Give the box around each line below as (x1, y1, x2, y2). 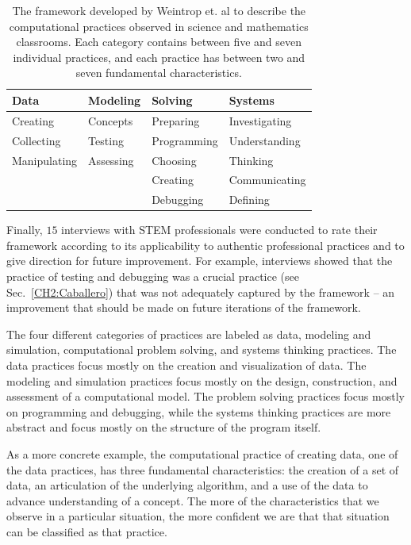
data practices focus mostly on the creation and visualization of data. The (6, 357, 367, 374)
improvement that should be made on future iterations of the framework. (6, 299, 361, 316)
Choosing (152, 152, 197, 168)
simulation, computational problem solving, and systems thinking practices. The (6, 341, 397, 358)
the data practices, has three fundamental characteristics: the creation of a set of (6, 461, 399, 478)
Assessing (88, 152, 134, 168)
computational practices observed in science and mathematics (9, 17, 309, 34)
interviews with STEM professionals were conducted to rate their (61, 221, 378, 238)
